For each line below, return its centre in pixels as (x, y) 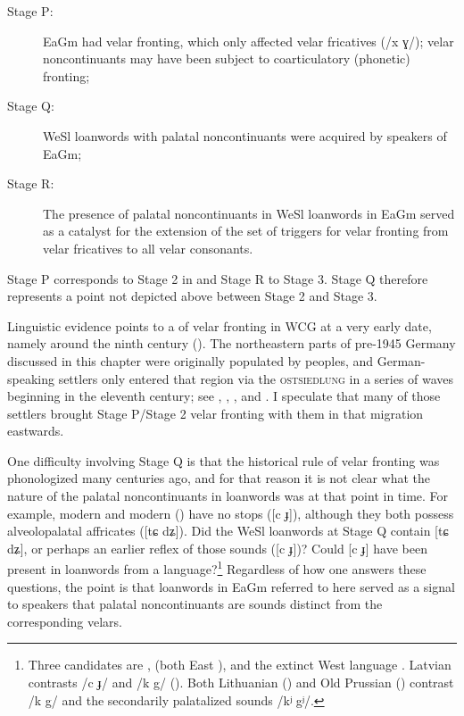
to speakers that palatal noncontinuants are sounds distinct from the (195, 604)
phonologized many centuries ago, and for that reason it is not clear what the (219, 478)
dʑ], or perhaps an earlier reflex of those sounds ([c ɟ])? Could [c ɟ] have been (217, 548)
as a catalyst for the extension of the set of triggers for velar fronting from (246, 231)
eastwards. (36, 431)
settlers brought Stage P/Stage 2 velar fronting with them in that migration (215, 413)
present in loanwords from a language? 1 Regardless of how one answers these (217, 568)
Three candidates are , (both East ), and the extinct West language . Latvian (240, 665)
